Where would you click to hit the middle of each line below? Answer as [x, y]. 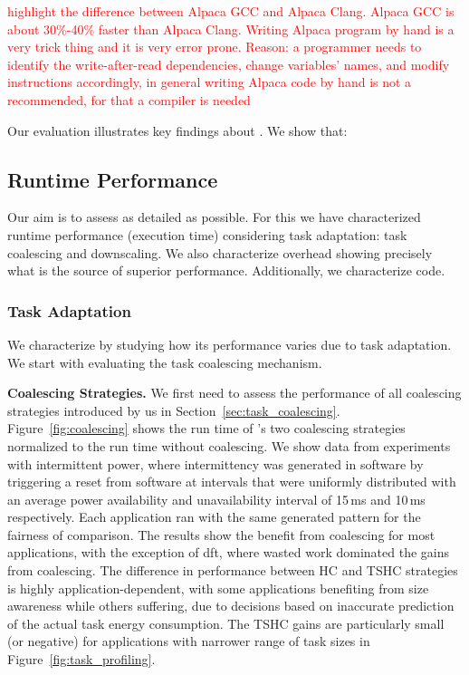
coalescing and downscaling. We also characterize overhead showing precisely [220, 252]
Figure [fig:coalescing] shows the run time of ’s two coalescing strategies [206, 428]
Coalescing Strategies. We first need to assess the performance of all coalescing [234, 393]
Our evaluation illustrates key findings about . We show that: [177, 130]
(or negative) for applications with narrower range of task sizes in [189, 641]
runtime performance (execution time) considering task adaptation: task [207, 234]
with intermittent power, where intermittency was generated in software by [215, 463]
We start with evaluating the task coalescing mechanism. [165, 362]
